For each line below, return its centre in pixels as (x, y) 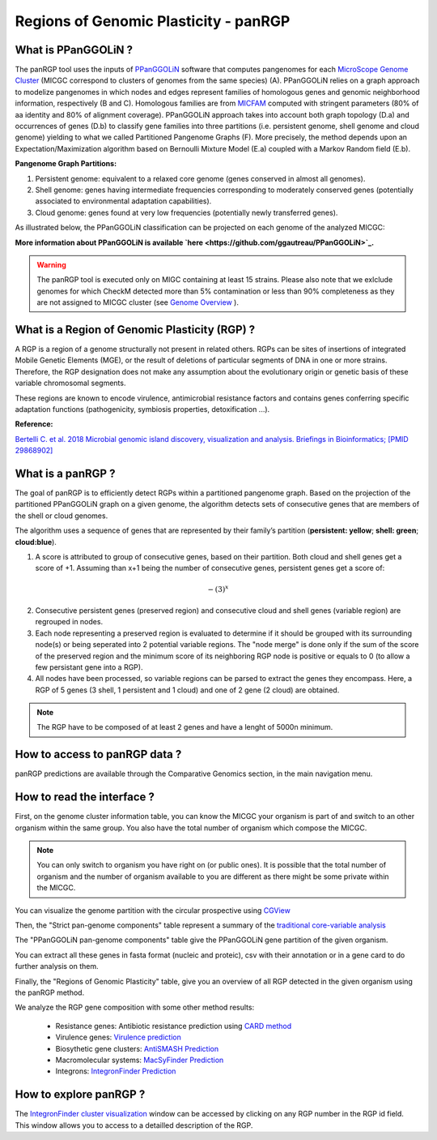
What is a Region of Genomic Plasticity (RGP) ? (135, 330)
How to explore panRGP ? (80, 1095)
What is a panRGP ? (65, 473)
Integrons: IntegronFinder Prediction (116, 1071)
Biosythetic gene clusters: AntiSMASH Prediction (137, 1048)
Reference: (34, 424)
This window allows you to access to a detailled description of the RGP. (134, 1125)
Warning (51, 264)
